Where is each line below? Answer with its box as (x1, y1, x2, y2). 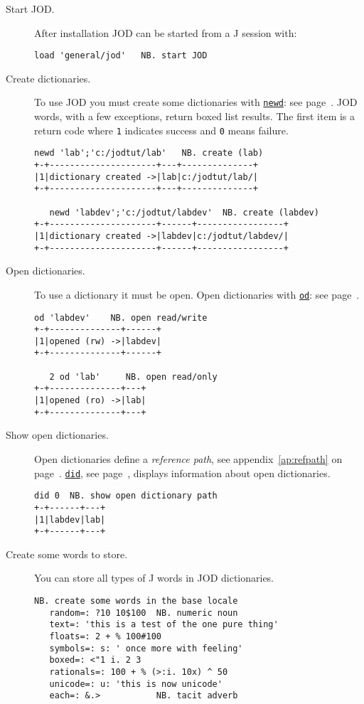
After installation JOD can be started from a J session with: (34, 25, 297, 40)
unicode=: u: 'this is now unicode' (49, 678, 223, 689)
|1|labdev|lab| (34, 514, 106, 525)
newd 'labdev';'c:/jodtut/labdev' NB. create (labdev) (49, 207, 319, 218)
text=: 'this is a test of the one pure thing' (49, 619, 279, 630)
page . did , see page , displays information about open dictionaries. (34, 465, 331, 480)
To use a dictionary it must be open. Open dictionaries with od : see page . (34, 287, 360, 302)
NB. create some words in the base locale (34, 596, 238, 607)
